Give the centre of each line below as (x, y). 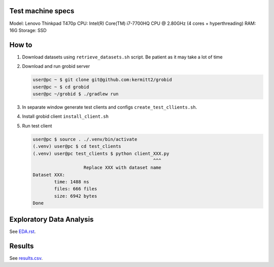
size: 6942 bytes (76, 196)
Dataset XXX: (49, 175)
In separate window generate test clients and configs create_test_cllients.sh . (110, 107)
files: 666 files (76, 189)
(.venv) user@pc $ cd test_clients (77, 146)
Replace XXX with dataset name (123, 168)
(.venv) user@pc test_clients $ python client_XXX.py (101, 153)
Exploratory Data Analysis (52, 219)
